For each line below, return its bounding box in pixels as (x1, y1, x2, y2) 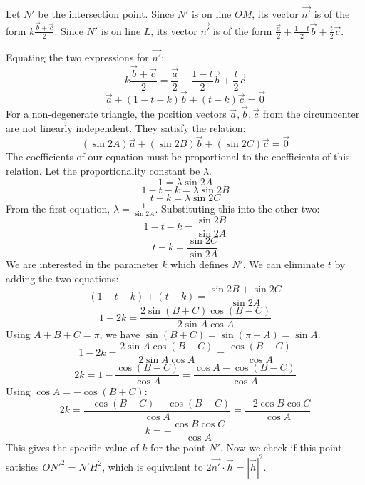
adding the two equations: (6, 270, 119, 285)
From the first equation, (6, 200, 110, 215)
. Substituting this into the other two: (155, 200, 320, 215)
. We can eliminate (242, 257, 325, 272)
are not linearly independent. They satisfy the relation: (6, 120, 246, 135)
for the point (150, 439, 206, 454)
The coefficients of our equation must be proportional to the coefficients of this (6, 149, 350, 164)
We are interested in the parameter (6, 257, 159, 272)
